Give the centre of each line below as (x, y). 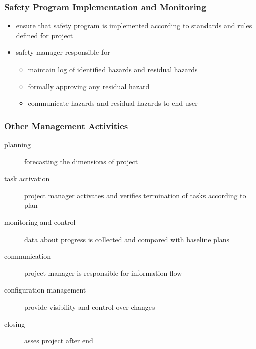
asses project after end (59, 341)
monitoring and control (40, 222)
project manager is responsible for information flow (103, 273)
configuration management (45, 290)
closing (15, 324)
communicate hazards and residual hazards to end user (113, 103)
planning (17, 144)
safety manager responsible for (63, 52)
